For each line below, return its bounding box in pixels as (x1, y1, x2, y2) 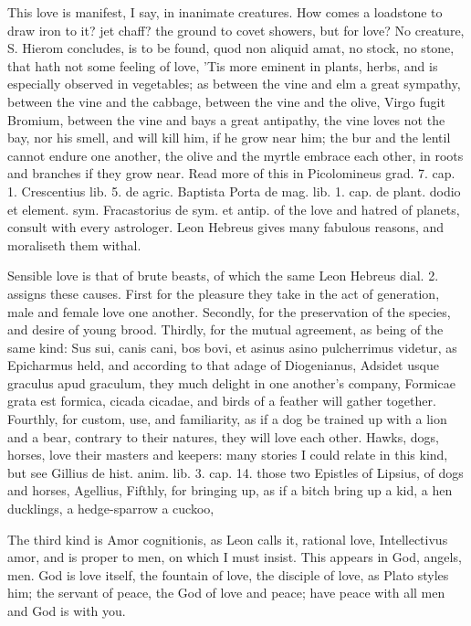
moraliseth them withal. (7, 235, 141, 254)
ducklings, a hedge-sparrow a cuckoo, (7, 499, 215, 518)
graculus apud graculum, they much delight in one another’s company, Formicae (7, 373, 455, 392)
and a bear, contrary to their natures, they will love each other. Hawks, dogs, (7, 427, 439, 446)
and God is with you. (7, 601, 126, 620)
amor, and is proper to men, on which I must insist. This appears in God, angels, (7, 547, 462, 567)
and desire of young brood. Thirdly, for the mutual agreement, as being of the (7, 320, 444, 339)
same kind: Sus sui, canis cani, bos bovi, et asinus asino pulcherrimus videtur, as (7, 337, 457, 356)
